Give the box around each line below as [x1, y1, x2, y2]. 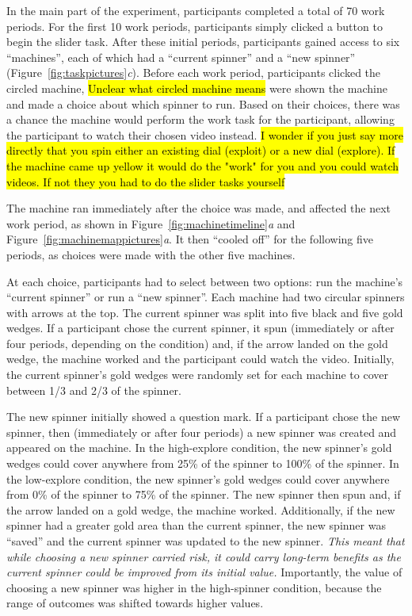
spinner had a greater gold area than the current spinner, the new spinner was [6, 517, 386, 534]
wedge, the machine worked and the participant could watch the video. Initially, [6, 350, 395, 367]
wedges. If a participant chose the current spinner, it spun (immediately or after [6, 319, 395, 336]
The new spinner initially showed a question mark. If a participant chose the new [6, 408, 401, 425]
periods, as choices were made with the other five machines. [6, 246, 296, 262]
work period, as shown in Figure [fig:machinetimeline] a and [6, 215, 296, 231]
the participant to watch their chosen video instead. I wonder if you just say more [6, 126, 403, 143]
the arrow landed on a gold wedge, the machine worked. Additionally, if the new [6, 501, 395, 518]
